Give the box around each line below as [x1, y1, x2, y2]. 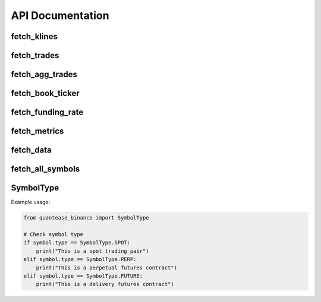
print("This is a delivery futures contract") [36, 281, 175, 288]
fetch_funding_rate [11, 107, 84, 117]
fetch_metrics [11, 126, 64, 136]
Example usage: [11, 199, 51, 206]
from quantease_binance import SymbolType [23, 214, 149, 221]
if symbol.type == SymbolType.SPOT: [23, 239, 131, 246]
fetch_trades [11, 50, 59, 61]
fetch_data [11, 145, 52, 155]
